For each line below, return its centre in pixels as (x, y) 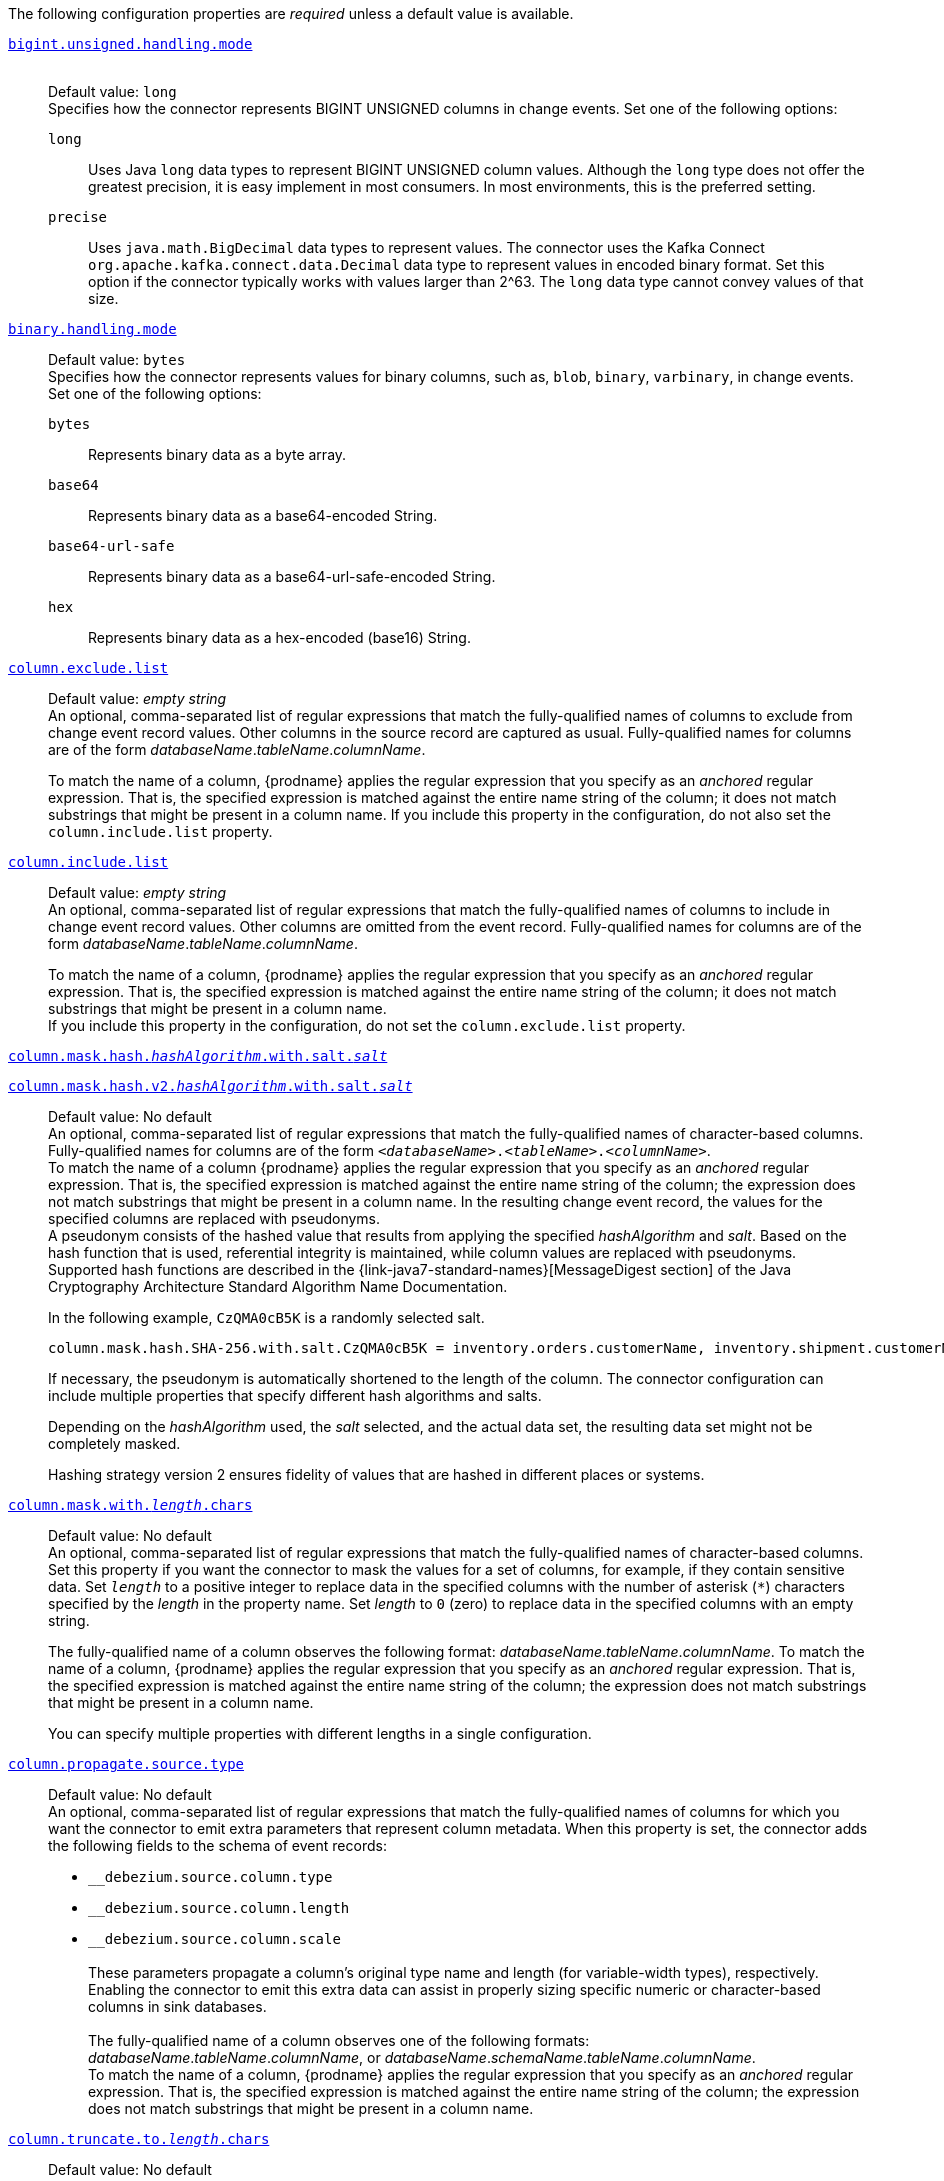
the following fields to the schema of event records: (217, 1845)
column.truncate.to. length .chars (139, 2139)
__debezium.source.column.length (219, 1908)
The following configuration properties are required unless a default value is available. (291, 13)
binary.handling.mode (92, 329)
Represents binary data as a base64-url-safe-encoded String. (292, 576)
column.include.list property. (160, 831)
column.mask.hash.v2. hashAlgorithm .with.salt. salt (210, 1086)
